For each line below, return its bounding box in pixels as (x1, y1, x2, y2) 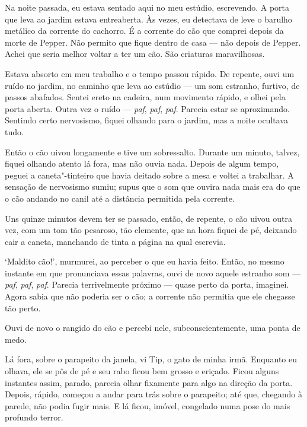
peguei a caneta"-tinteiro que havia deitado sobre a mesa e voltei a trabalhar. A (5, 168, 294, 181)
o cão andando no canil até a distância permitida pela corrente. (5, 192, 235, 204)
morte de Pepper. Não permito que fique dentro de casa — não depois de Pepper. (5, 36, 301, 48)
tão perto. (5, 301, 41, 314)
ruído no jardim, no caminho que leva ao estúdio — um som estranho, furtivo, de (5, 79, 300, 91)
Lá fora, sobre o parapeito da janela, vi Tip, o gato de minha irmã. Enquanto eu (5, 353, 297, 365)
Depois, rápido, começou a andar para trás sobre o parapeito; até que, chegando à (5, 388, 302, 400)
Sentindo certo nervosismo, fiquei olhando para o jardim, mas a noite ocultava (5, 114, 288, 126)
